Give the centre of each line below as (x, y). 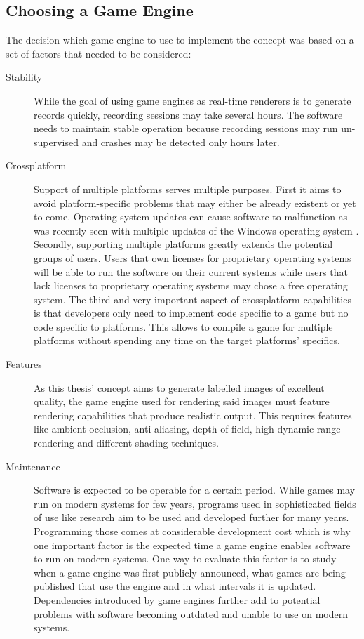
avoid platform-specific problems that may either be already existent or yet (195, 203)
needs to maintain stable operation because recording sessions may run (186, 128)
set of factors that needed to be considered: (99, 53)
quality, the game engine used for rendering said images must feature (182, 401)
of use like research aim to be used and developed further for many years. (191, 517)
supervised (56, 141)
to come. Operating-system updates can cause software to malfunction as (191, 217)
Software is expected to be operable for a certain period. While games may (195, 490)
